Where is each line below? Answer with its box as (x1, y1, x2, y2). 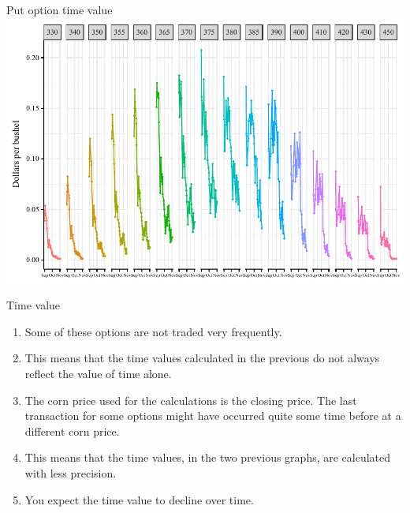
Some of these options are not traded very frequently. (24, 323, 282, 339)
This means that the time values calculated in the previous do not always (24, 350, 380, 366)
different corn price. (24, 422, 120, 439)
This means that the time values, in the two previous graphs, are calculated (24, 449, 391, 466)
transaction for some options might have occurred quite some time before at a (24, 407, 401, 424)
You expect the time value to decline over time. (24, 491, 254, 507)
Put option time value (6, 2, 113, 17)
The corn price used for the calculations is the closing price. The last (24, 391, 357, 408)
